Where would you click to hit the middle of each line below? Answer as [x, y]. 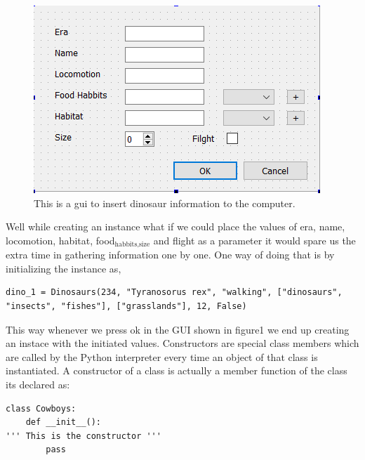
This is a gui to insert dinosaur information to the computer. [165, 203]
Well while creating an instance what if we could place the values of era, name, [175, 226]
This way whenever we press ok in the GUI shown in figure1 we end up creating [178, 329]
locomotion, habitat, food [60, 240]
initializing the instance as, [64, 268]
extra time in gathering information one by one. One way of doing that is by [170, 255]
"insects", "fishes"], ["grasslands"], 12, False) [126, 307]
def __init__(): [64, 422]
